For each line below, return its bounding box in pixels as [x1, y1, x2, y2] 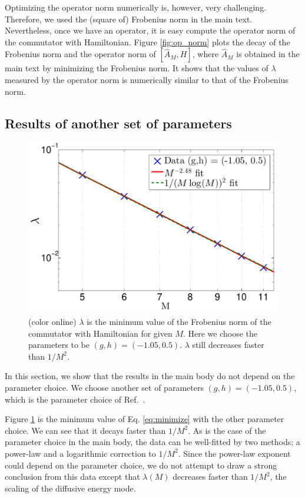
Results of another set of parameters [5, 114, 232, 132]
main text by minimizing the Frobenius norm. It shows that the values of [5, 62, 268, 74]
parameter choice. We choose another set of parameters [5, 381, 204, 393]
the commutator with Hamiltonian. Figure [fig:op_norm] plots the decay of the [5, 35, 290, 48]
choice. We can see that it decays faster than [5, 424, 166, 436]
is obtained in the [236, 48, 300, 60]
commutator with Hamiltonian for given [28, 327, 173, 339]
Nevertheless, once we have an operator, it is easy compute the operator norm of [5, 24, 296, 36]
